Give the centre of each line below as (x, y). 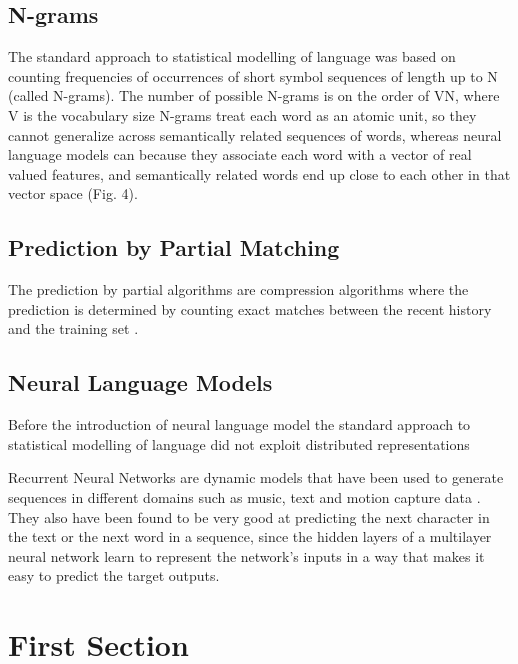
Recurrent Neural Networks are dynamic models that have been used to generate (256, 477)
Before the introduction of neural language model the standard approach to (239, 424)
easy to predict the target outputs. (114, 575)
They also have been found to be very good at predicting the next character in (249, 516)
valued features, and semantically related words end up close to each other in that (259, 173)
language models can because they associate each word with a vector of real (240, 154)
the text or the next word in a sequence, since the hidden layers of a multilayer (250, 536)
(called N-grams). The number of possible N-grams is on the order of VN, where (254, 95)
